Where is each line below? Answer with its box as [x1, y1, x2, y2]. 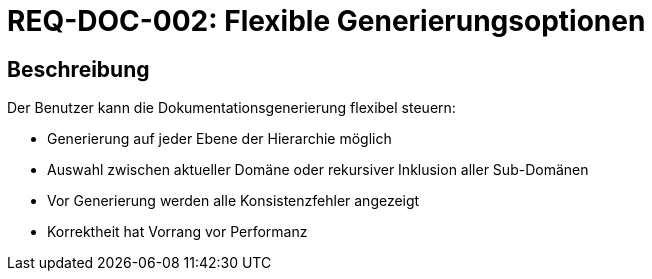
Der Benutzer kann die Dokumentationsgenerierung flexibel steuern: [7, 99, 456, 117]
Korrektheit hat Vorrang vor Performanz [47, 223, 308, 241]
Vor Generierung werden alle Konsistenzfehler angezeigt [47, 192, 420, 210]
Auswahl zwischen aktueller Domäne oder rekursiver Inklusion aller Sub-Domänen [47, 161, 589, 179]
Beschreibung [7, 56, 150, 82]
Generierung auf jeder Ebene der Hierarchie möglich [47, 130, 392, 148]
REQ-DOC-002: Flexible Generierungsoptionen [7, 4, 646, 38]
